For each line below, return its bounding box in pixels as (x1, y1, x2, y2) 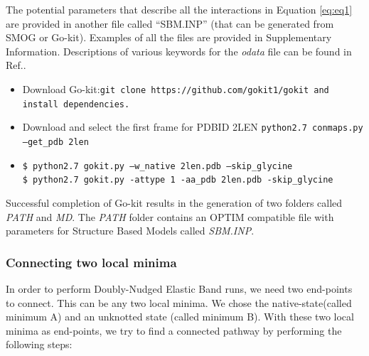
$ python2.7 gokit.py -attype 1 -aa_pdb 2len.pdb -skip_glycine (22, 175, 333, 185)
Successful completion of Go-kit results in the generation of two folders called (6, 195, 343, 210)
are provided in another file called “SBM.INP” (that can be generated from (6, 16, 334, 31)
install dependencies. (22, 99, 130, 109)
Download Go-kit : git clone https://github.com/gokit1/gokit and (22, 81, 329, 96)
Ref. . (6, 58, 26, 72)
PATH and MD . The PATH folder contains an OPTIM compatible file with (6, 209, 334, 224)
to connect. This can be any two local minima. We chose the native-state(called (6, 295, 352, 310)
